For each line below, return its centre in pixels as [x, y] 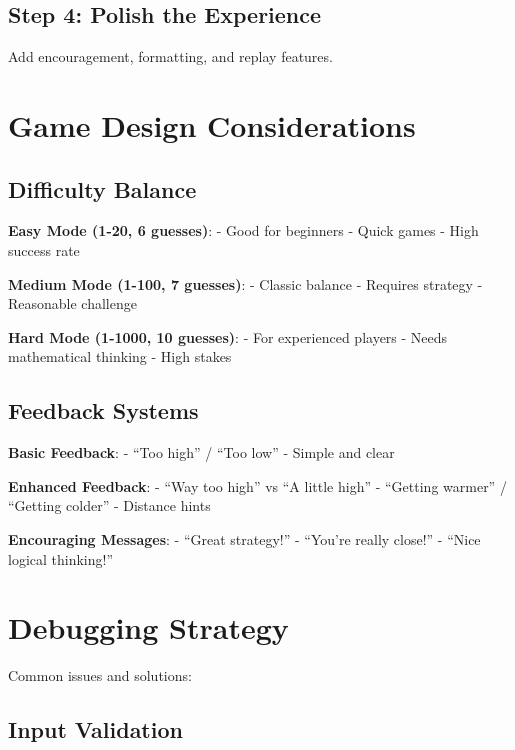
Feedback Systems [103, 410]
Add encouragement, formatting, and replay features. [170, 56]
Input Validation [95, 729]
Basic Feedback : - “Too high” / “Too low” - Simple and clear [201, 452]
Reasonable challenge [72, 303]
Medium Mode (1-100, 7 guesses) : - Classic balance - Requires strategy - [245, 283]
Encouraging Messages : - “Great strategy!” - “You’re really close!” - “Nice [244, 538]
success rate [44, 249]
